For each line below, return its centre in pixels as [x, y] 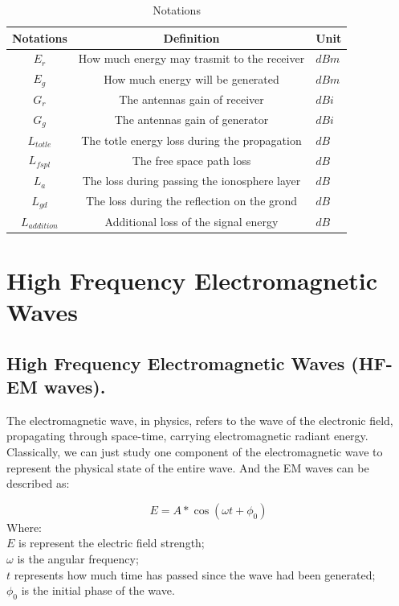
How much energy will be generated [191, 78]
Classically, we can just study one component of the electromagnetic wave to [195, 452]
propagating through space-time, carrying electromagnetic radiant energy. [187, 436]
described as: [38, 483]
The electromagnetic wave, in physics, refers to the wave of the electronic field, [200, 420]
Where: [24, 527]
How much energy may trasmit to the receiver [191, 58]
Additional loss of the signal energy [191, 221]
